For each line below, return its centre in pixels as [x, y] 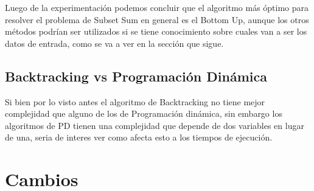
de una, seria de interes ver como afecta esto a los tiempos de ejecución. [139, 137]
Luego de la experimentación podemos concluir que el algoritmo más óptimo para [157, 7]
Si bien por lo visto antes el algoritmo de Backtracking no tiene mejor [135, 101]
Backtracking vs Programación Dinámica [136, 76]
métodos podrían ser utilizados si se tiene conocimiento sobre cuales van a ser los [156, 31]
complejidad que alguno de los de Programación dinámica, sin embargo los [144, 113]
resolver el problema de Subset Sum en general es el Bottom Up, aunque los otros [157, 19]
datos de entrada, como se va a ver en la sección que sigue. [114, 43]
